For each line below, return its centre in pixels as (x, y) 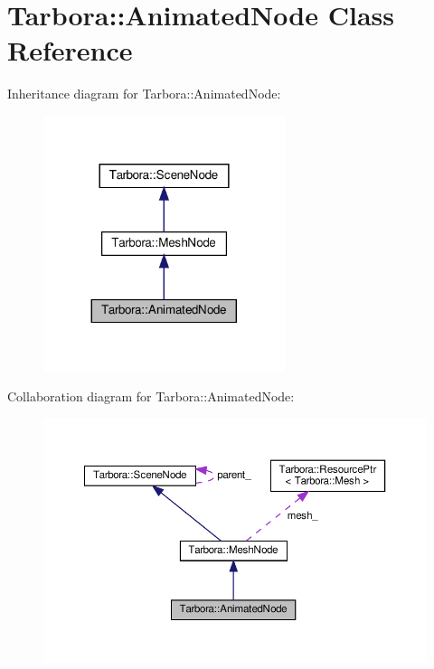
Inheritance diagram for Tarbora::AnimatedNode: (144, 94)
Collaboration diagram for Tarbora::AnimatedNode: (151, 396)
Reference (70, 50)
